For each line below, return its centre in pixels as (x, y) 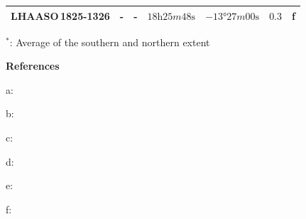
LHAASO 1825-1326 (60, 15)
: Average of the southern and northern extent (110, 42)
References (33, 66)
